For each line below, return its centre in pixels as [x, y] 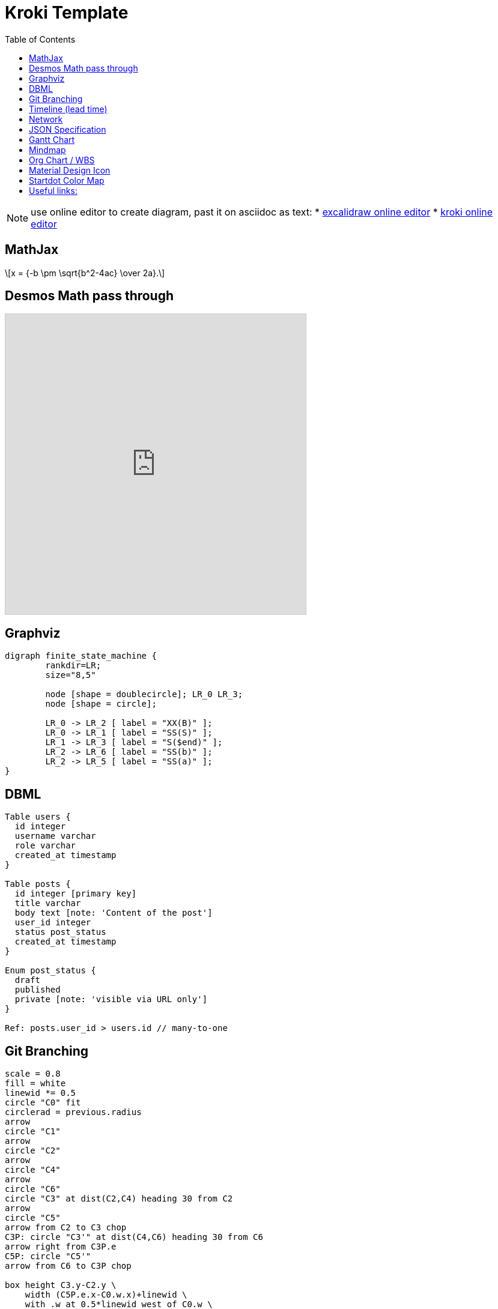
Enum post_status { [50, 971]
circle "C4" [33, 1169]
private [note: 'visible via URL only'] [111, 999]
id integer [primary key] [76, 894]
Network [46, 119]
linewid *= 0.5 [41, 1093]
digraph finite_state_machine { [81, 656]
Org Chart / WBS [62, 160]
